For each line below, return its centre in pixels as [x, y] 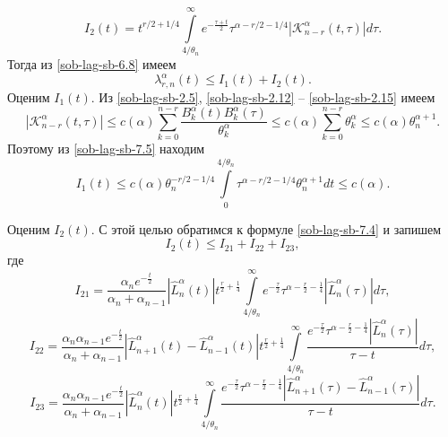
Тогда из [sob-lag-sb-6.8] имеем [92, 64]
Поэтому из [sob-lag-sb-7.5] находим [106, 148]
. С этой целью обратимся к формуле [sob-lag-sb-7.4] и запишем [266, 228]
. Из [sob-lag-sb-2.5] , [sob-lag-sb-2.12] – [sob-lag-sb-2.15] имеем [263, 97]
